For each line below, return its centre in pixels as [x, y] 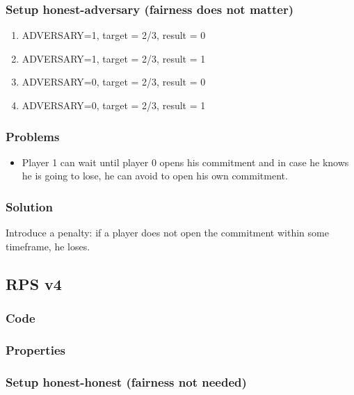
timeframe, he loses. [48, 246]
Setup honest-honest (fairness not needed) [126, 381]
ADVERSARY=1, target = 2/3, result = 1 [114, 58]
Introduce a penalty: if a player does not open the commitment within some [167, 233]
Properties [35, 349]
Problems [33, 136]
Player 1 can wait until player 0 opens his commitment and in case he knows [185, 162]
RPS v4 [34, 283]
